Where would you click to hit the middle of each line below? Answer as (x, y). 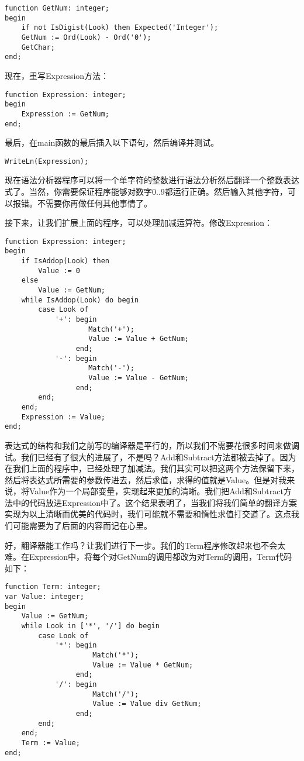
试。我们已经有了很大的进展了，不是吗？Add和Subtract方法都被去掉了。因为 (151, 457)
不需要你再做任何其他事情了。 (94, 203)
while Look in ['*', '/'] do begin (90, 626)
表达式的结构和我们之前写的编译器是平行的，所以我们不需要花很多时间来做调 (152, 445)
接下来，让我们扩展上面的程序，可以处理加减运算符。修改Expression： (139, 223)
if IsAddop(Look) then (65, 261)
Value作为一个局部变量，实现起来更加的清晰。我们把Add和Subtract (156, 491)
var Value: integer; (45, 597)
